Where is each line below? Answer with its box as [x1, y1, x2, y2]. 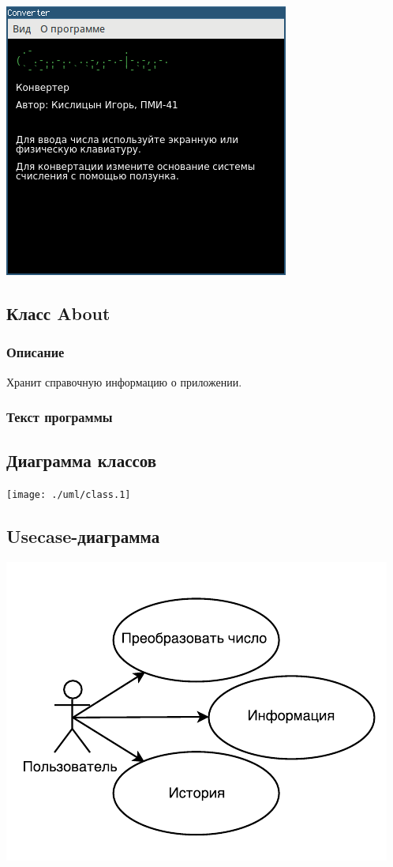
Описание [6, 342, 65, 362]
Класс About [6, 300, 110, 325]
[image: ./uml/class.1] [6, 489, 131, 501]
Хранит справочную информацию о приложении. [6, 373, 242, 390]
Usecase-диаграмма [6, 524, 160, 548]
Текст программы [6, 407, 113, 427]
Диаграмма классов [6, 448, 157, 473]
